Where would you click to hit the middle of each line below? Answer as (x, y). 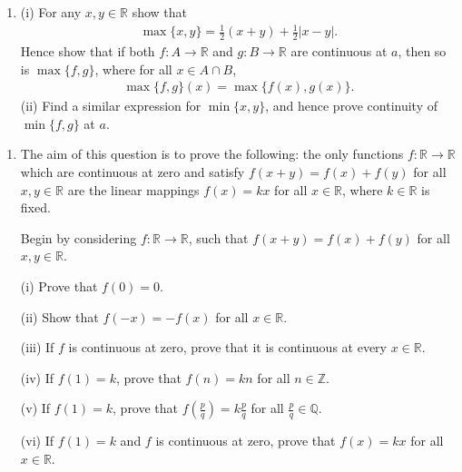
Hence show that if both (88, 50)
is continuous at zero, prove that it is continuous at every (227, 347)
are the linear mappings (133, 189)
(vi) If (37, 441)
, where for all (133, 69)
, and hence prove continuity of (352, 106)
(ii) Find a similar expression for (111, 106)
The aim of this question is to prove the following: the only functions (212, 154)
